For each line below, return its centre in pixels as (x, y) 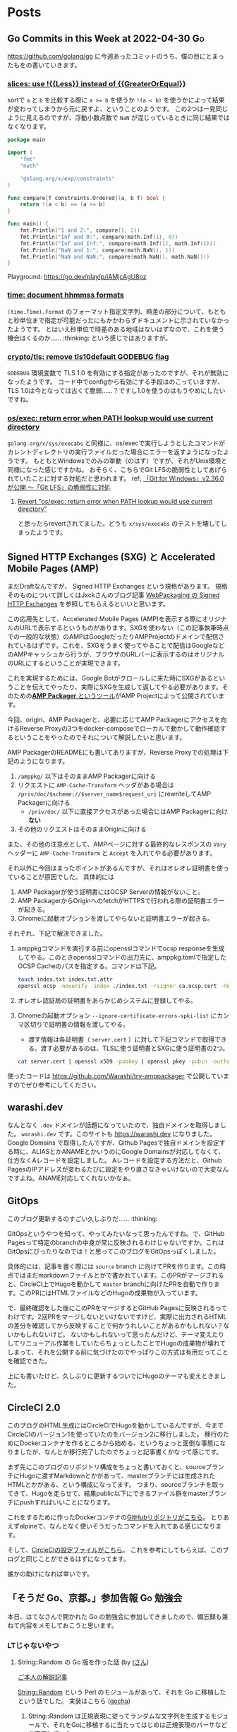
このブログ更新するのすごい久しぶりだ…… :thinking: (83, 1219)
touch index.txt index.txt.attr (65, 979)
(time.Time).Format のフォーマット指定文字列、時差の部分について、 (108, 311)
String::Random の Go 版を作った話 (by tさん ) (83, 1662)
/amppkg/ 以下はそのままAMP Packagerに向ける (87, 776)
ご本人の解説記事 (42, 1677)
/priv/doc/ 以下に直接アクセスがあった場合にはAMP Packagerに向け (128, 811)
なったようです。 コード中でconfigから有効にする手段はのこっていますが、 (116, 382)
